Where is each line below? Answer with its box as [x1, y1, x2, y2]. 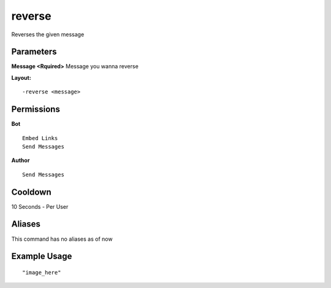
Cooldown [11, 187, 51, 197]
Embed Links [22, 134, 58, 141]
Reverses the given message [11, 31, 85, 38]
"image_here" [22, 269, 61, 276]
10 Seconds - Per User [11, 203, 69, 210]
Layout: [11, 74, 32, 81]
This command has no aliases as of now [11, 235, 113, 243]
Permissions [11, 104, 61, 115]
